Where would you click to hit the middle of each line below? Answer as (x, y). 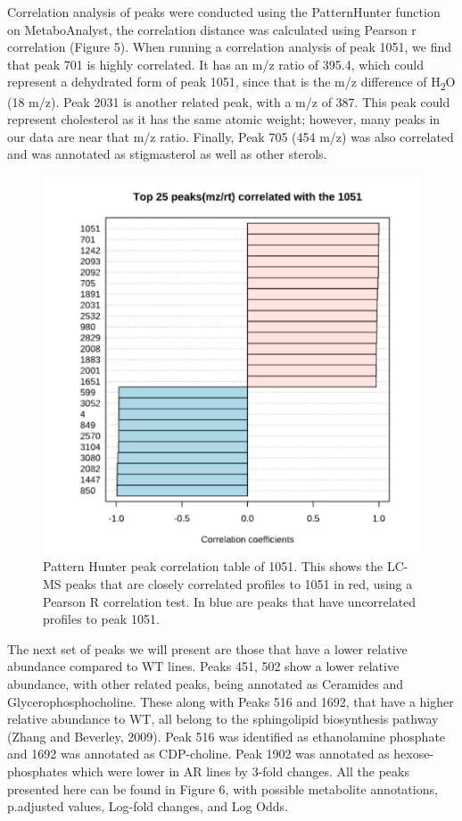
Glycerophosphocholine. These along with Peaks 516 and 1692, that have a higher (231, 701)
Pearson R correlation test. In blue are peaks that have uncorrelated (230, 601)
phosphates (37, 771)
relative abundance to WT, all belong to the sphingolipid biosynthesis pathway (223, 719)
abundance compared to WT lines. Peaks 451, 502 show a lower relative (203, 666)
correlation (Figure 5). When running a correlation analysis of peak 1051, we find (230, 47)
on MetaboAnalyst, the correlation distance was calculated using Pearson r (212, 29)
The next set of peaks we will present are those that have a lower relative (207, 648)
